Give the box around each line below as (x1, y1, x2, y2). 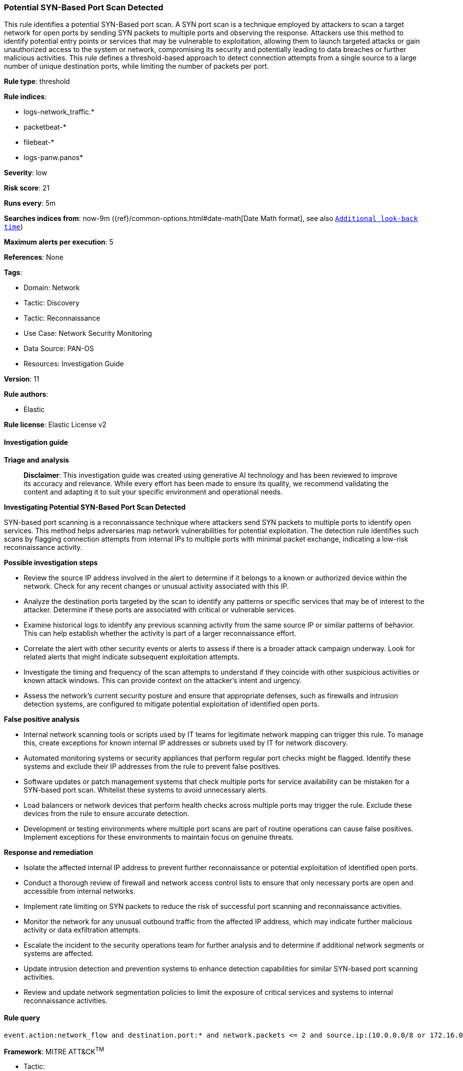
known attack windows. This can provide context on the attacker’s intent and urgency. (24, 676, 302, 685)
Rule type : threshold (4, 77, 70, 86)
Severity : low (4, 168, 48, 177)
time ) (4, 222, 23, 231)
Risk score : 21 (4, 184, 50, 192)
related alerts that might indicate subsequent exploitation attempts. (24, 652, 240, 661)
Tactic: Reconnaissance (24, 314, 101, 323)
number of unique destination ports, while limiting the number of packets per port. (4, 62, 269, 71)
